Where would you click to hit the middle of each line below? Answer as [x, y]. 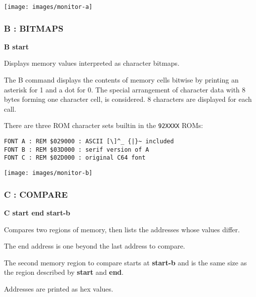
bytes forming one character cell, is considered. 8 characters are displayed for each [128, 99]
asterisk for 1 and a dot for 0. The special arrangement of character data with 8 [125, 89]
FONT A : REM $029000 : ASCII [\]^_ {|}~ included [89, 142]
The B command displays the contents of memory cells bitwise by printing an [121, 80]
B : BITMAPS [34, 28]
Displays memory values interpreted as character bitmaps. [92, 63]
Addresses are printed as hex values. [59, 288]
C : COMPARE [36, 194]
